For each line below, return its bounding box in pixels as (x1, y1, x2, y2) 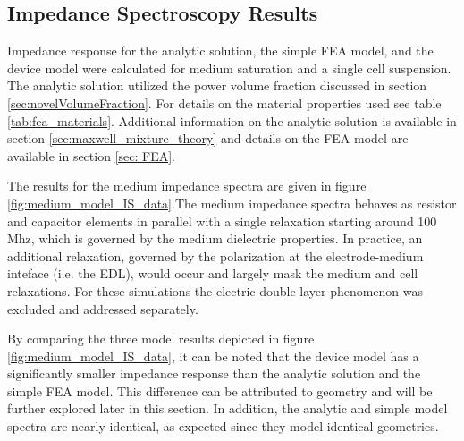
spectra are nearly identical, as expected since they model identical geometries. (7, 417, 439, 436)
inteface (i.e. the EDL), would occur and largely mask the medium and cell (7, 264, 418, 283)
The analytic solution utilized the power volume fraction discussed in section (7, 76, 427, 95)
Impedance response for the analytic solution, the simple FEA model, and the (7, 41, 434, 60)
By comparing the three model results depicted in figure (7, 329, 315, 348)
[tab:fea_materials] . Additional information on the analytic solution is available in (7, 111, 457, 130)
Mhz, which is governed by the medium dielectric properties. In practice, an (7, 229, 423, 248)
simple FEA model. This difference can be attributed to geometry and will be (7, 381, 433, 400)
